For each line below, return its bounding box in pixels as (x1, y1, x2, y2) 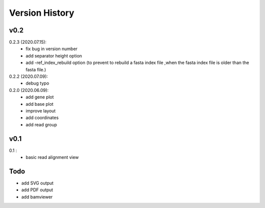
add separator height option (26, 53, 82, 59)
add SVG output (21, 180, 54, 186)
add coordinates (26, 115, 59, 120)
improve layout (26, 108, 56, 114)
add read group (26, 121, 57, 127)
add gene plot (26, 94, 54, 100)
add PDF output (21, 187, 53, 193)
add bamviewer (21, 194, 53, 200)
